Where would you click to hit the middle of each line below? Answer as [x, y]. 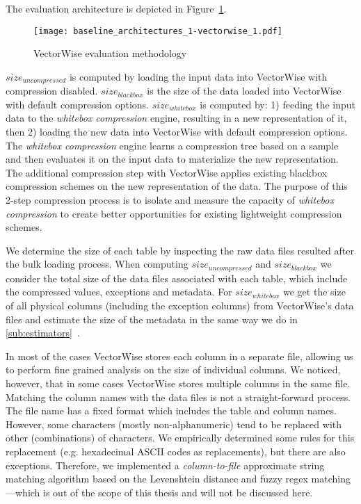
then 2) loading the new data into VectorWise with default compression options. [177, 132]
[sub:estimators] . [43, 333]
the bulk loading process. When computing [97, 264]
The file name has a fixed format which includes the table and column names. [171, 410]
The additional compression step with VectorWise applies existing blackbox [167, 172]
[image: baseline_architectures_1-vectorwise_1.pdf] [158, 31]
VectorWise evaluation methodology [110, 53]
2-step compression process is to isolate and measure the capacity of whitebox [170, 200]
